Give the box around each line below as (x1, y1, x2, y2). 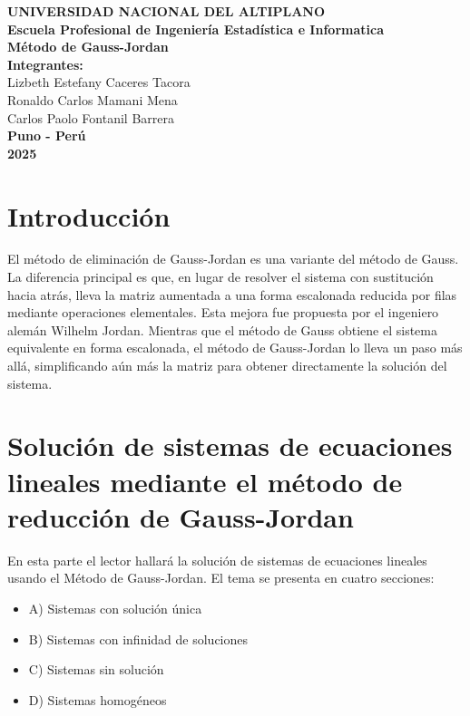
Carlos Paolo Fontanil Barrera (7, 108, 175, 127)
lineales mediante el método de (7, 462, 403, 499)
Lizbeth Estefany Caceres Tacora (7, 73, 191, 92)
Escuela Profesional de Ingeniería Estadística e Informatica (7, 19, 384, 38)
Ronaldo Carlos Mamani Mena (7, 90, 178, 109)
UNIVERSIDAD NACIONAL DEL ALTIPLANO (7, 2, 326, 20)
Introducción (7, 197, 171, 234)
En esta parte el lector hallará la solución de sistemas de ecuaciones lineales (7, 550, 427, 569)
